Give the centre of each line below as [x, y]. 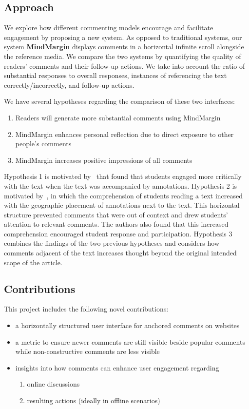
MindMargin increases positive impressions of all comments [104, 160]
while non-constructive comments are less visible [87, 351]
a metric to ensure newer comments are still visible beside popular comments [130, 341]
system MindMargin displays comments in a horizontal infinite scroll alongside [124, 47]
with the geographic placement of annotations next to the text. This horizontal [122, 205]
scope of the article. [33, 262]
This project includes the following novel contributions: [86, 309]
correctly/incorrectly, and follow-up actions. [69, 85]
